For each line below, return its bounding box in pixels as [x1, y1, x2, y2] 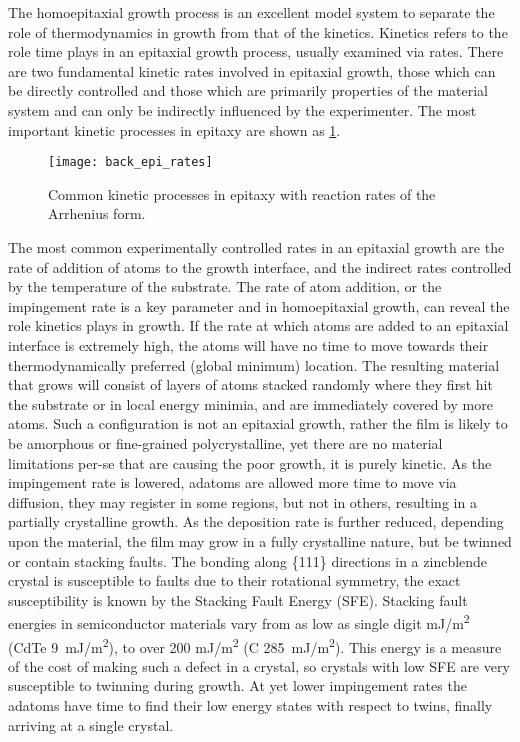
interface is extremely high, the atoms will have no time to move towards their [8, 334, 489, 355]
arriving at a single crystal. [8, 714, 174, 735]
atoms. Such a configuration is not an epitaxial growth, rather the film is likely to [8, 413, 508, 434]
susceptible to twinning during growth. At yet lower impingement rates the [8, 675, 467, 696]
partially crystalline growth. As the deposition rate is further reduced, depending [8, 511, 504, 532]
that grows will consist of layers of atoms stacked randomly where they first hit [8, 374, 493, 395]
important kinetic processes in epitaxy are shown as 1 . [8, 119, 341, 140]
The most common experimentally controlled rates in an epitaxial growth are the [8, 237, 505, 257]
